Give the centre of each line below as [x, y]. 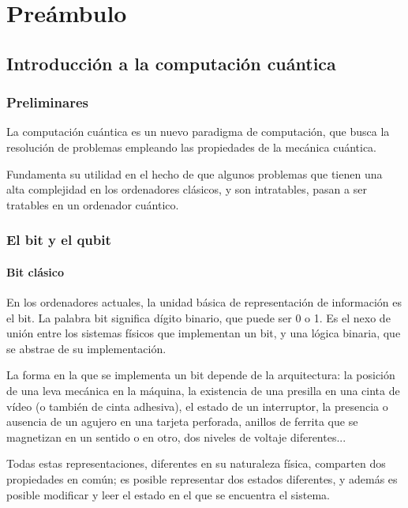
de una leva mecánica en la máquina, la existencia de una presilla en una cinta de [203, 390]
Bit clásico [36, 271]
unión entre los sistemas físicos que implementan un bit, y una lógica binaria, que [204, 333]
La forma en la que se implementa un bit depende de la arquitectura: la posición [201, 375]
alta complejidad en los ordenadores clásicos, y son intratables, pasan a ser [187, 189]
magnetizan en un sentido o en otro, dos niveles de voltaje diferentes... [176, 437]
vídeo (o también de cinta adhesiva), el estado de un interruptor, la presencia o [197, 406]
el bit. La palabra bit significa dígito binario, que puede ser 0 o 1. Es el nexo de [198, 317]
